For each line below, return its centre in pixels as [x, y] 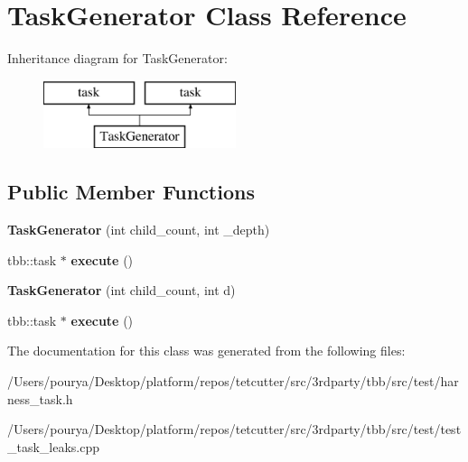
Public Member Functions [131, 192]
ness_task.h [40, 398]
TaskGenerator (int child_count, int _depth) [139, 230]
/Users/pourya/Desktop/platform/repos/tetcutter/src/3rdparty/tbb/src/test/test [234, 429]
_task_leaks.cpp [54, 446]
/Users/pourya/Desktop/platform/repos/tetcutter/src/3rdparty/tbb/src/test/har [233, 381]
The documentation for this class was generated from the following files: [206, 351]
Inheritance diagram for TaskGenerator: [117, 58]
